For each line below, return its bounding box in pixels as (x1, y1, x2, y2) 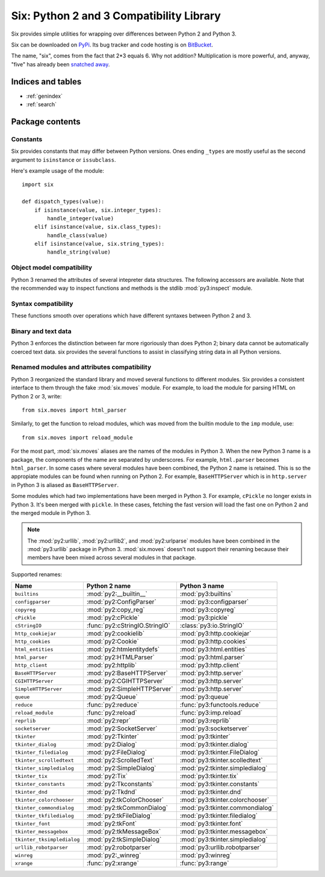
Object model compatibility (11, 263, 93, 272)
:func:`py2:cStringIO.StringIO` (86, 622, 171, 630)
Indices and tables (11, 76, 82, 87)
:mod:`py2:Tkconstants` (86, 780, 154, 788)
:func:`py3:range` (179, 859, 229, 867)
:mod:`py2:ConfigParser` (86, 598, 156, 606)
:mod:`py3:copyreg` (179, 605, 236, 614)
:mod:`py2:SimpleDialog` (86, 764, 156, 773)
